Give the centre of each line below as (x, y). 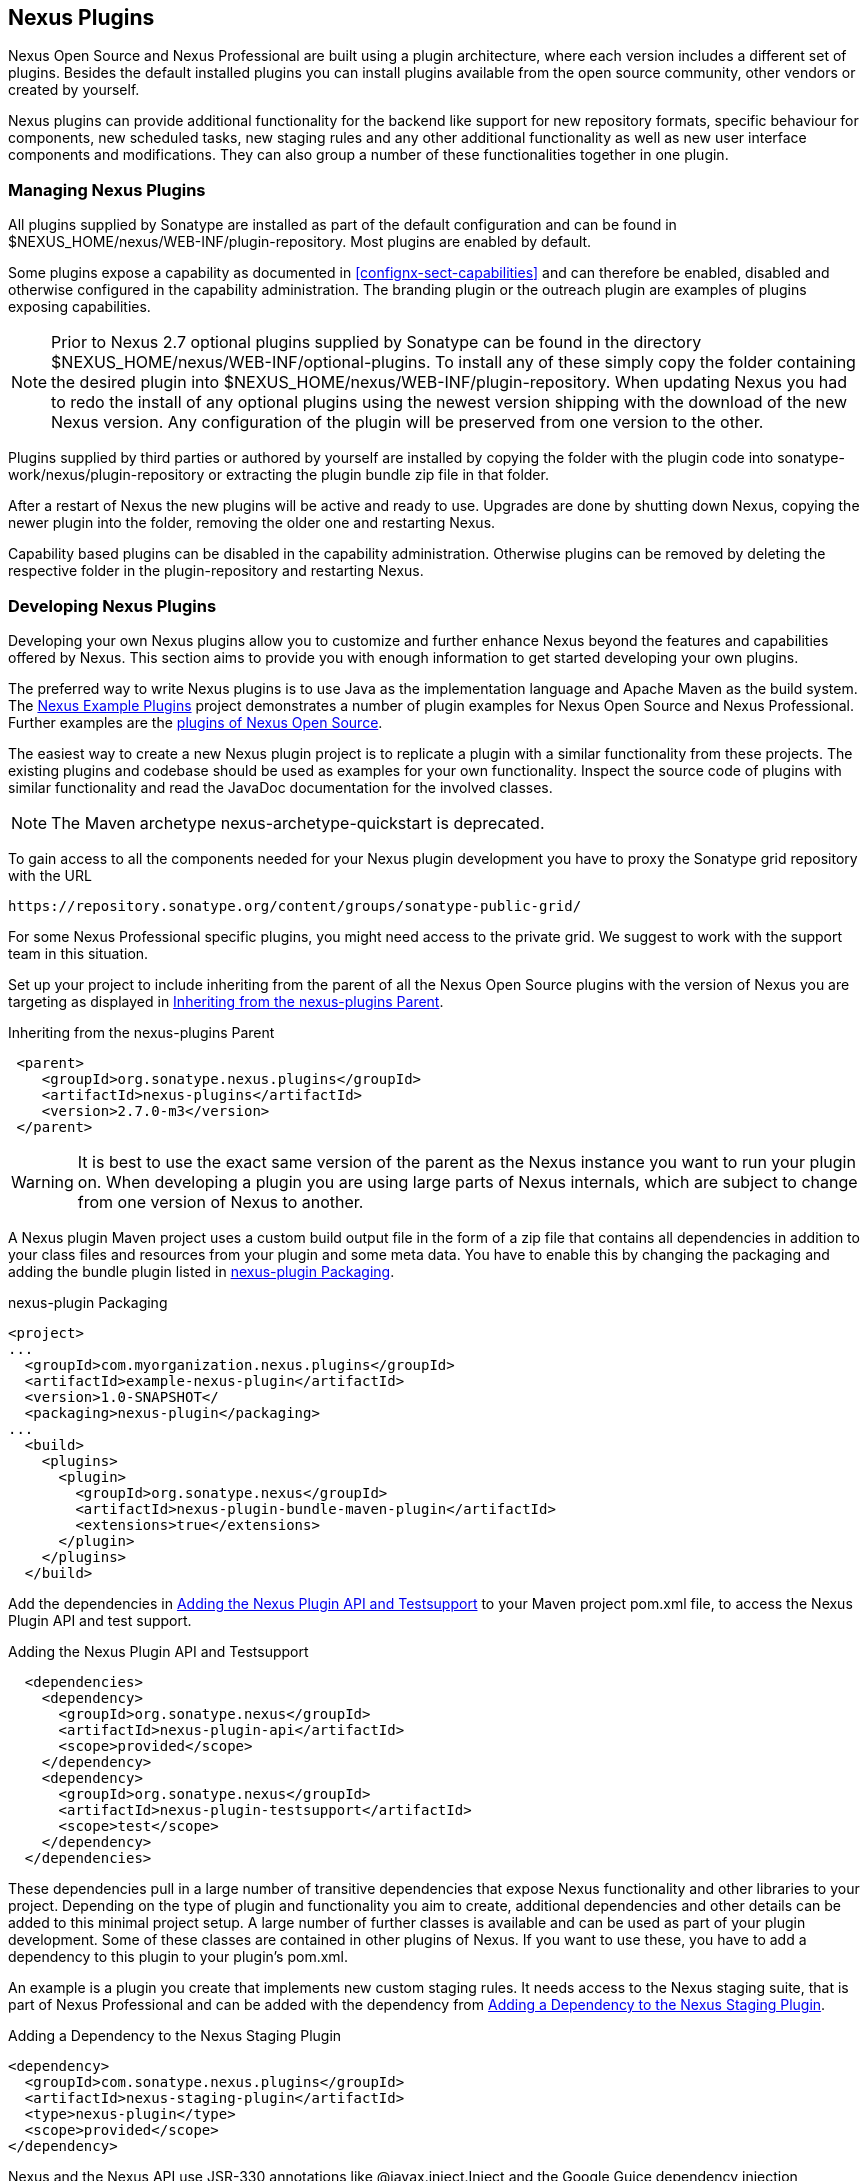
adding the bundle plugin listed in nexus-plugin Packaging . (201, 1271)
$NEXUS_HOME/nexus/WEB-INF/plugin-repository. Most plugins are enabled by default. (300, 242)
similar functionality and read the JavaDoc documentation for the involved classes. (280, 787)
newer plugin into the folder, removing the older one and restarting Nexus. (252, 523)
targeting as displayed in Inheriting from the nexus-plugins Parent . (226, 1001)
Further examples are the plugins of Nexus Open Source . (195, 722)
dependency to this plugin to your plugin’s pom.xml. (178, 1956)
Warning (42, 1181)
